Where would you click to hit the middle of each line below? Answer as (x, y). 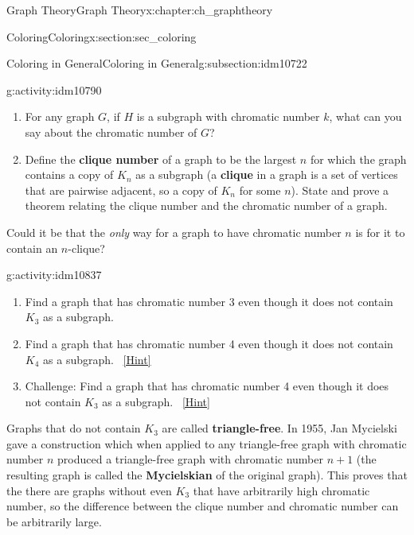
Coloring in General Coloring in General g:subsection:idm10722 (157, 63)
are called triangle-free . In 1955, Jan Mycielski (279, 428)
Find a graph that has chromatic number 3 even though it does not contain (209, 301)
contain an (32, 248)
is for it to (380, 232)
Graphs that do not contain (74, 428)
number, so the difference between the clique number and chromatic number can (203, 506)
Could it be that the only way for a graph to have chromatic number (174, 232)
